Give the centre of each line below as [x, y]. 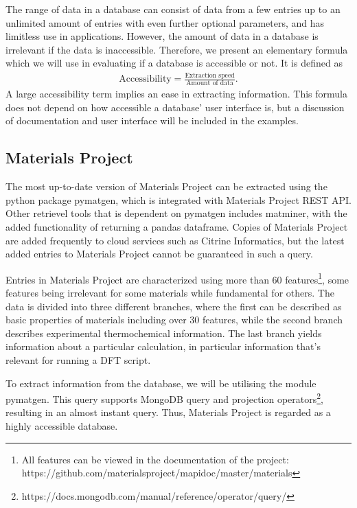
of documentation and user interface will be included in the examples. [152, 120]
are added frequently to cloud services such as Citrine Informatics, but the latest [175, 240]
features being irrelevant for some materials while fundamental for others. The [170, 292]
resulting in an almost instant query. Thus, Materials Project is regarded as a [168, 412]
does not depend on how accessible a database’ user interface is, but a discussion [175, 107]
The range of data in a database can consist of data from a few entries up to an [173, 9]
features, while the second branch [273, 320]
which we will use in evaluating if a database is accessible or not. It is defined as [174, 63]
